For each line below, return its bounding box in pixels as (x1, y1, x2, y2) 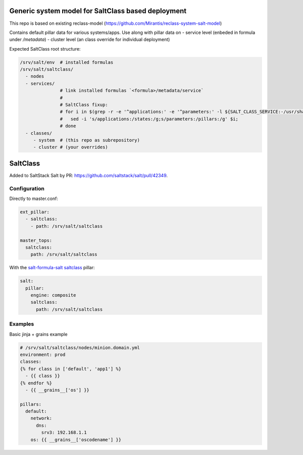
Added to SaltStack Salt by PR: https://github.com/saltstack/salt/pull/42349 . (9, 172, 168, 178)
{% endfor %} (20, 380, 53, 386)
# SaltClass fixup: (60, 102, 108, 108)
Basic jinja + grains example (9, 331, 68, 337)
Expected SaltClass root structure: (9, 46, 81, 52)
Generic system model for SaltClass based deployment (9, 7, 187, 15)
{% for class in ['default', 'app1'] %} (20, 366, 121, 371)
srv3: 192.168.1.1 (41, 430, 87, 435)
